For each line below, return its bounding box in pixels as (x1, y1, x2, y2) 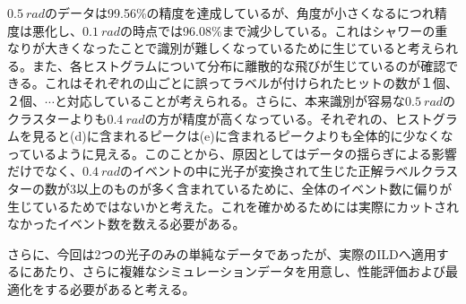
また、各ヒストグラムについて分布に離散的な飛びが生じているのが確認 (31, 56, 446, 74)
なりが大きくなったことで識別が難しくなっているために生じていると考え (7, 39, 433, 57)
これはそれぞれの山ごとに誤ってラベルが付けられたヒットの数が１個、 (44, 74, 459, 92)
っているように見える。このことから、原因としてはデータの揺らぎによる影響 (7, 143, 457, 162)
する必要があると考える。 (44, 279, 195, 298)
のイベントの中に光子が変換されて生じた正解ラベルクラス (120, 161, 459, 180)
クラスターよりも (7, 109, 108, 127)
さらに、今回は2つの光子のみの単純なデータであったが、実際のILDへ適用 (7, 244, 436, 263)
